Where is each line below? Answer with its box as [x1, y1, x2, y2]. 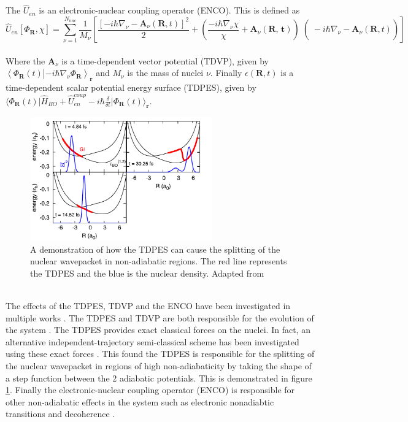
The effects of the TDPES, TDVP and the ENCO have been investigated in [6, 299, 291, 312]
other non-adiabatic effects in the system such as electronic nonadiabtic [6, 395, 274, 408]
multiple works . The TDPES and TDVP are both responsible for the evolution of [6, 311, 314, 324]
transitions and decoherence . [6, 407, 115, 420]
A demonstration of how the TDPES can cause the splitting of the [30, 242, 280, 255]
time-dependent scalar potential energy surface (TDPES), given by [6, 81, 256, 94]
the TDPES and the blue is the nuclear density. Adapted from [30, 266, 264, 279]
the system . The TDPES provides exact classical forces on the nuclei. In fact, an [6, 323, 310, 336]
